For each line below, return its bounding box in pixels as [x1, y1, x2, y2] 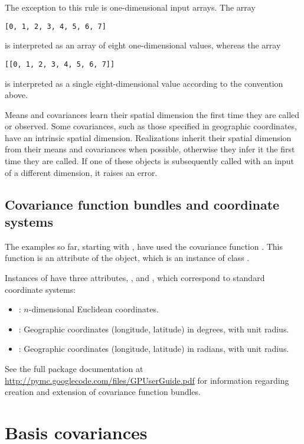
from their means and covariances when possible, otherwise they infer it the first [5, 143, 295, 155]
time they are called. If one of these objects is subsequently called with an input [5, 155, 295, 167]
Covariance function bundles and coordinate [5, 195, 280, 213]
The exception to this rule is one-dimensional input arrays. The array [5, 1, 256, 13]
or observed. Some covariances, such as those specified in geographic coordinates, [5, 120, 297, 132]
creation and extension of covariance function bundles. [5, 386, 201, 398]
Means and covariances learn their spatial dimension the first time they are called [5, 108, 300, 120]
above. [5, 89, 28, 101]
